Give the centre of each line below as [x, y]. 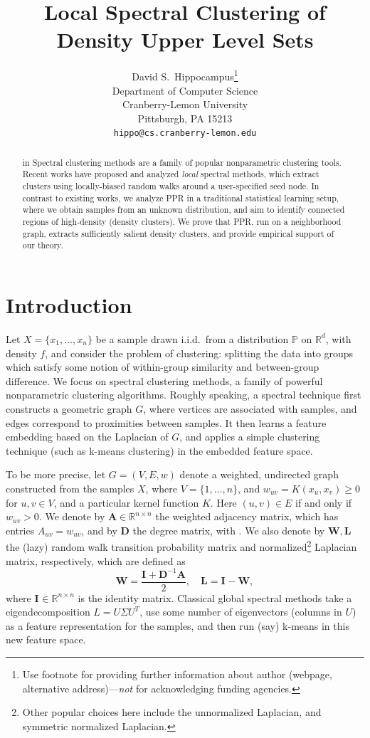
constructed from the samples [70, 488]
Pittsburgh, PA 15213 [185, 118]
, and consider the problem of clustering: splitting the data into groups [199, 353]
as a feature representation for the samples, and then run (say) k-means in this [178, 625]
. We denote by [72, 516]
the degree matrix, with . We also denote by [229, 530]
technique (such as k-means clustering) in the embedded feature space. [159, 450]
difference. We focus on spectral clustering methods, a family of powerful [164, 380]
